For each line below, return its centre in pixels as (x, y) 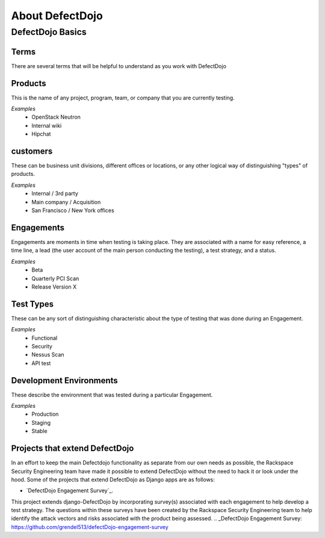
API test (41, 363)
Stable (39, 431)
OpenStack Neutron (56, 117)
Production (45, 414)
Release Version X (54, 287)
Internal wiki (47, 125)
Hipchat (41, 134)
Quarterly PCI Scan (55, 278)
